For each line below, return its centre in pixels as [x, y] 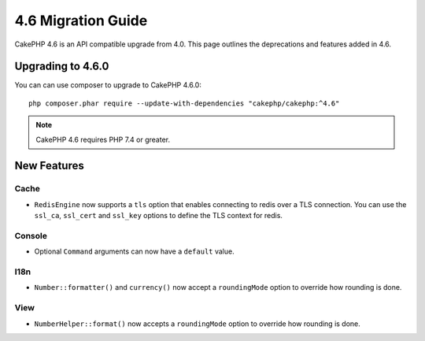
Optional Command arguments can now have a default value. [135, 251]
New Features [49, 166]
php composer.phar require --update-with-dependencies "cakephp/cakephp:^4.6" [184, 103]
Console [31, 235]
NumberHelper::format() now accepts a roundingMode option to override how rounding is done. [198, 324]
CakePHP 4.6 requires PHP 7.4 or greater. [103, 139]
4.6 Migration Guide [81, 20]
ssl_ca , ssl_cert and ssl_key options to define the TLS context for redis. [159, 216]
